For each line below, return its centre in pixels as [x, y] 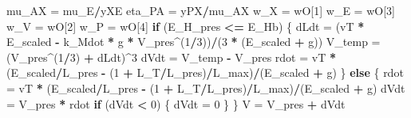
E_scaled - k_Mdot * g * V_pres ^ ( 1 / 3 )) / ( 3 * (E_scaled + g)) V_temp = [194, 42]
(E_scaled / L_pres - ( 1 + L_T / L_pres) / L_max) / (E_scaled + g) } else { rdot [205, 72]
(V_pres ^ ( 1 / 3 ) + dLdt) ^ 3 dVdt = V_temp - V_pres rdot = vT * [172, 57]
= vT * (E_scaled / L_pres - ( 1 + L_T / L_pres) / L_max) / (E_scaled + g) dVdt [206, 88]
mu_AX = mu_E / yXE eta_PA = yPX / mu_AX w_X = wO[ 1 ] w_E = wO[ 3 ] [201, 10]
